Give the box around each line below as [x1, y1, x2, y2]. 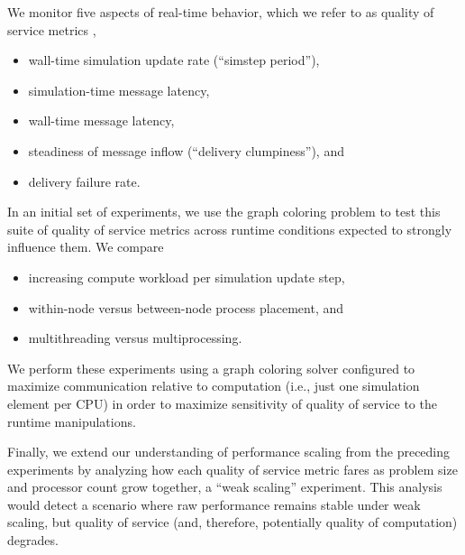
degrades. [7, 531, 59, 550]
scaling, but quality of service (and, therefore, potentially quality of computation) [7, 513, 458, 532]
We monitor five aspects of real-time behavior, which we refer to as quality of [7, 3, 434, 21]
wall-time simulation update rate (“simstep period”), [28, 51, 320, 69]
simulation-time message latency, [28, 80, 210, 99]
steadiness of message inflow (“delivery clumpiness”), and [28, 141, 344, 160]
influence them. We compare [7, 237, 164, 256]
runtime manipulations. [7, 412, 136, 430]
